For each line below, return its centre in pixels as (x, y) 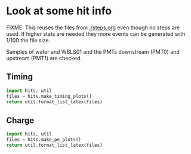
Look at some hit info (59, 11)
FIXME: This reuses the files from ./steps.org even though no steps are (93, 27)
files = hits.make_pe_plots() (44, 140)
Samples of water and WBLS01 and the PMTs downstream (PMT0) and (93, 51)
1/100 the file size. (28, 40)
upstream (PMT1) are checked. (44, 58)
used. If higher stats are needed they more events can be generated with (96, 33)
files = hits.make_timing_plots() (49, 96)
